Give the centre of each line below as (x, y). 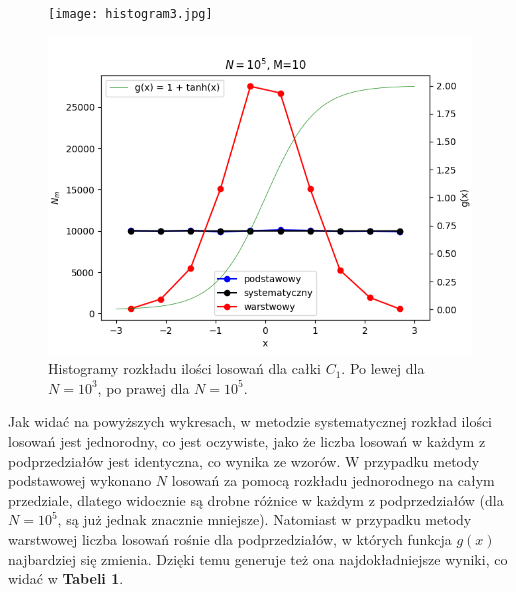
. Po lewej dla (383, 368)
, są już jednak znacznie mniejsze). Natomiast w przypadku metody (264, 519)
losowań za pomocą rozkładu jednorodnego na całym (333, 480)
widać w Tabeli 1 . (66, 578)
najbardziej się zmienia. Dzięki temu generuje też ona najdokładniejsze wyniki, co (258, 558)
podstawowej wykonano (80, 480)
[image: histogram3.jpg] (130, 14)
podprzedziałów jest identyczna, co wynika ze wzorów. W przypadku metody (244, 460)
